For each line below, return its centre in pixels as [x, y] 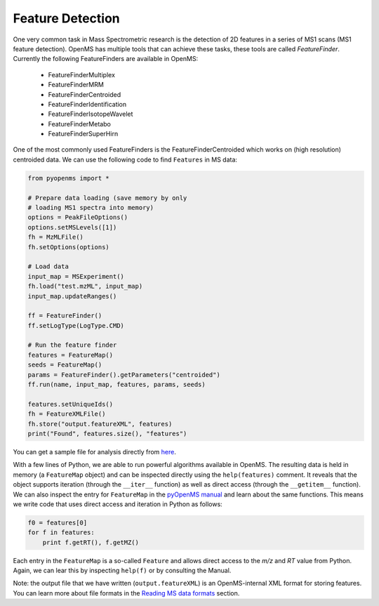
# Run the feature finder [72, 345]
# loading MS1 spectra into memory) [91, 208]
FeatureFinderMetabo [80, 124]
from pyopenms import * [69, 178]
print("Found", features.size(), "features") [107, 433]
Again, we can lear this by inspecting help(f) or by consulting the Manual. [122, 571]
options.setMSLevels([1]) [72, 227]
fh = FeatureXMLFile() [67, 414]
